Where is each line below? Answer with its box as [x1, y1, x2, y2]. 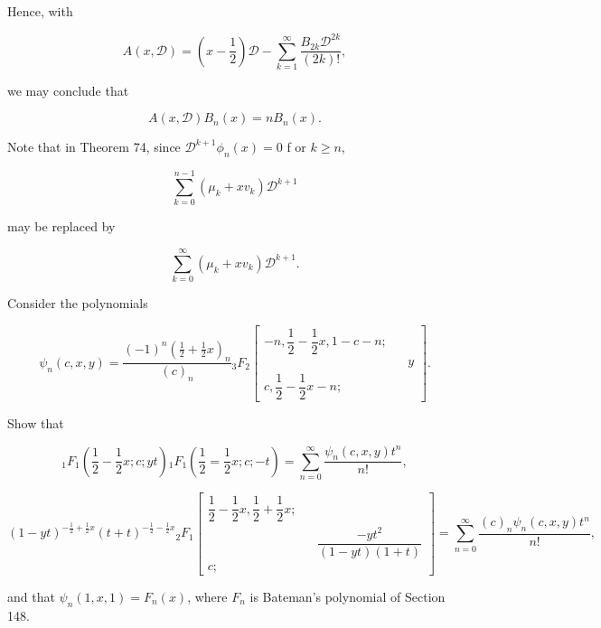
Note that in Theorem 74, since [7, 137, 181, 156]
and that [7, 586, 55, 605]
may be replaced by [7, 217, 116, 236]
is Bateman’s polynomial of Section [249, 586, 446, 605]
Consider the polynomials [7, 294, 148, 313]
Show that [7, 413, 64, 432]
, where [187, 586, 228, 605]
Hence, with [7, 2, 73, 20]
